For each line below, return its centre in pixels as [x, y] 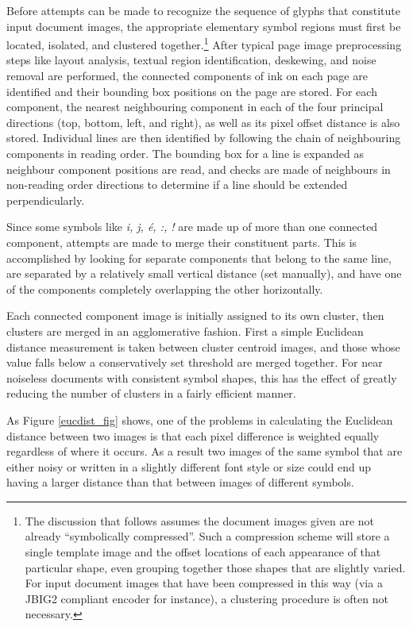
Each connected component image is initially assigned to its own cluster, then [195, 315]
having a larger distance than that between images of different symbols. [180, 482]
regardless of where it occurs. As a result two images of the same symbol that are [205, 451]
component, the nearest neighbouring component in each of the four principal [195, 107]
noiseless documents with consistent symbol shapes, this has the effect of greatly [202, 377]
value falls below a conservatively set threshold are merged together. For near [195, 362]
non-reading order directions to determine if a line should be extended [177, 185]
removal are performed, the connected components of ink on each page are [187, 76]
